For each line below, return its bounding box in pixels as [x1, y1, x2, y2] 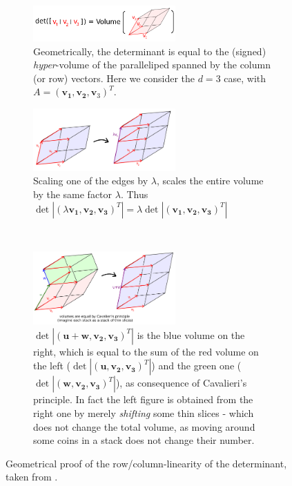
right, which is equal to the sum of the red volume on [33, 344, 259, 358]
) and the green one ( [151, 358, 242, 373]
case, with [224, 70, 266, 85]
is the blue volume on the [137, 327, 245, 342]
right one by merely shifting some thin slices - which [33, 406, 254, 420]
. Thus [120, 186, 148, 201]
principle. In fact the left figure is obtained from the [33, 392, 253, 407]
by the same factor [33, 186, 113, 201]
